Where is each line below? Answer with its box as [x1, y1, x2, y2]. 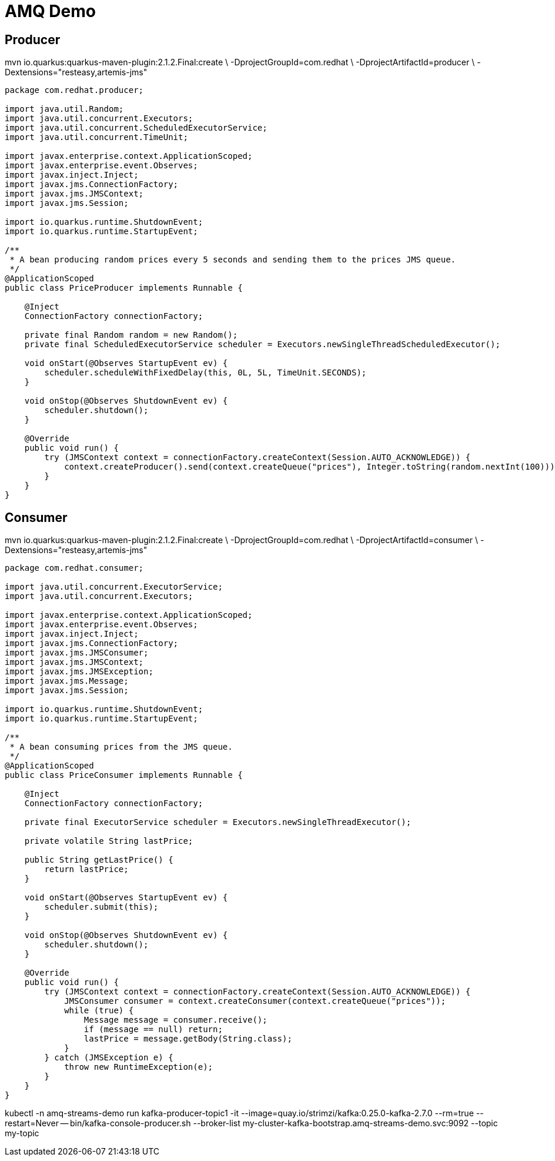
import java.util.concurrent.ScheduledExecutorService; [5, 123, 268, 133]
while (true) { [64, 1006, 134, 1016]
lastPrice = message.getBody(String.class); [83, 1034, 292, 1044]
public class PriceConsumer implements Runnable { [5, 770, 243, 780]
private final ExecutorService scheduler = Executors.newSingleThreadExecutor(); [24, 817, 412, 827]
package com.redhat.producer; [5, 85, 144, 95]
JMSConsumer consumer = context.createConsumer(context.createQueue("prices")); [64, 996, 446, 1006]
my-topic [5, 1128, 39, 1139]
